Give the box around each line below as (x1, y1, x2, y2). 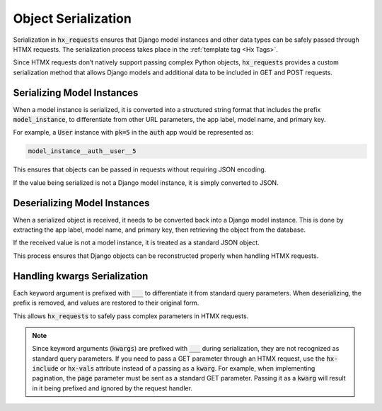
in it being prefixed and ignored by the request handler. (32, 383, 192, 393)
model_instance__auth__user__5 (28, 147, 137, 155)
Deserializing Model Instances (13, 197, 150, 209)
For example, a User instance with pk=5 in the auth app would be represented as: (13, 128, 254, 137)
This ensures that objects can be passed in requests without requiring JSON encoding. (13, 165, 267, 174)
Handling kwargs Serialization (13, 270, 149, 282)
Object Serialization (13, 11, 132, 26)
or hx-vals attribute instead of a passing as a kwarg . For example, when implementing (59, 364, 316, 373)
